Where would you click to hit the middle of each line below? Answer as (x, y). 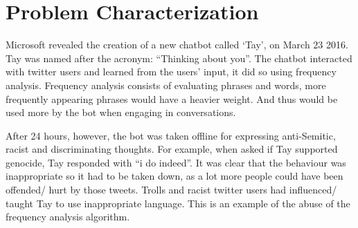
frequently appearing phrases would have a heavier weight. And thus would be (172, 98)
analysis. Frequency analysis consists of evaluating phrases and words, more (166, 85)
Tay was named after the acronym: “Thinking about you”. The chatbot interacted (179, 58)
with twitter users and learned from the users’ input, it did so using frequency (171, 72)
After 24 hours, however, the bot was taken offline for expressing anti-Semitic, (171, 135)
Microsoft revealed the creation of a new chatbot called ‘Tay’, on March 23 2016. (177, 45)
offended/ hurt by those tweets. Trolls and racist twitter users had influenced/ (171, 190)
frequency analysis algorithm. (68, 217)
